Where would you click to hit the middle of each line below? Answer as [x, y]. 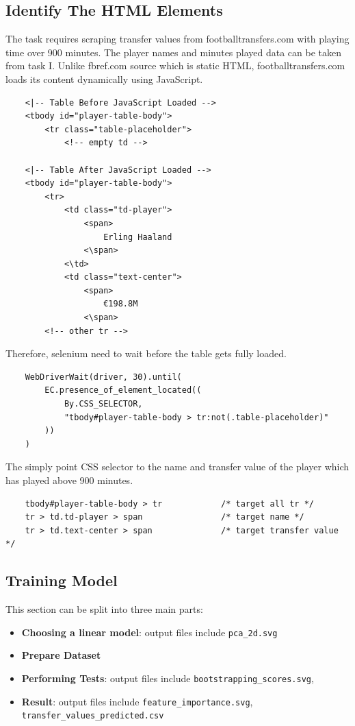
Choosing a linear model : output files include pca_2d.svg [149, 632]
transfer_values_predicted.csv [93, 716]
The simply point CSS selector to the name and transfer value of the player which [177, 467]
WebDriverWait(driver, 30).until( [103, 377]
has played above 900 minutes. [69, 480]
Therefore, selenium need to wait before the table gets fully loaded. [146, 353]
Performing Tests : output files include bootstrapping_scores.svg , [168, 678]
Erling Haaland [138, 237]
